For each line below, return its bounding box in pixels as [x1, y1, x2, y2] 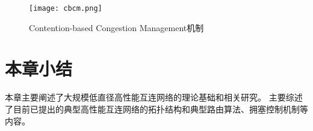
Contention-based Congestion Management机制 [29, 21, 204, 33]
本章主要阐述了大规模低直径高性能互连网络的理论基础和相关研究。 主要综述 [5, 91, 303, 103]
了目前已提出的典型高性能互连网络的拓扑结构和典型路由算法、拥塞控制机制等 [5, 102, 308, 115]
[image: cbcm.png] [29, 4, 102, 13]
